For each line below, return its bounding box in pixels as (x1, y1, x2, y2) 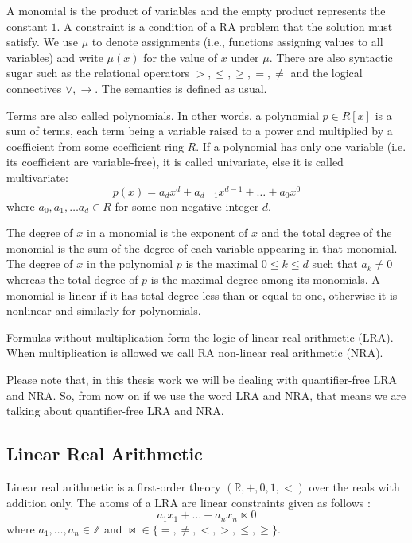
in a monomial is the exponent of (86, 224, 248, 241)
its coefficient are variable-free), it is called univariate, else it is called (6, 153, 344, 170)
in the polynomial (86, 255, 173, 272)
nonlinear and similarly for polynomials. (6, 302, 201, 319)
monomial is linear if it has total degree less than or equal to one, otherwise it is (6, 286, 398, 303)
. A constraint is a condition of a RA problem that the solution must (56, 17, 393, 34)
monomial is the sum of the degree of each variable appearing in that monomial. (6, 239, 398, 256)
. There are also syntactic (269, 48, 393, 65)
